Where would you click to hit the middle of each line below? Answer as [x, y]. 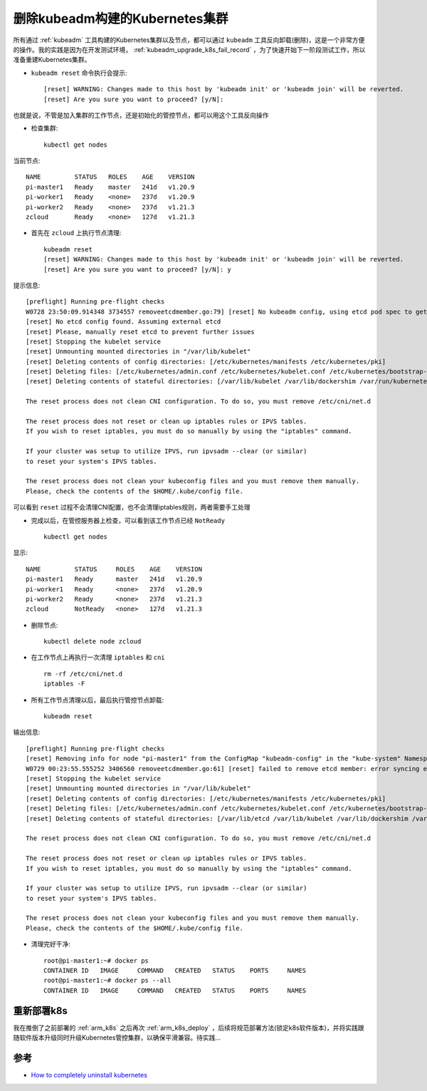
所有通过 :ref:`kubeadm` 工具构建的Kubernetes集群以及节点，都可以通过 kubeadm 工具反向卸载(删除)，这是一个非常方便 [189, 40]
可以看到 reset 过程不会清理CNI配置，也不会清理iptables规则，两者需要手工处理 [132, 507]
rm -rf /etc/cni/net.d [83, 674]
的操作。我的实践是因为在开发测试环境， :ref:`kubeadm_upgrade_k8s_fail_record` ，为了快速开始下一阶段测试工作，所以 [189, 49]
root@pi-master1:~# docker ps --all [107, 981]
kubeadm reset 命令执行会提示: [79, 73]
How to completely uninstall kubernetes [89, 1075]
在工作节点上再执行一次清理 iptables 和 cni [98, 657]
